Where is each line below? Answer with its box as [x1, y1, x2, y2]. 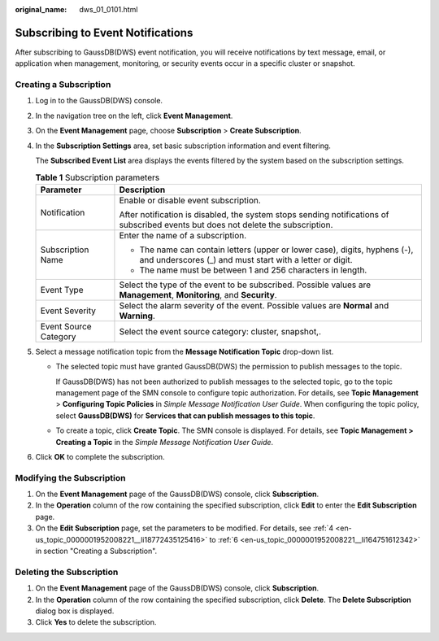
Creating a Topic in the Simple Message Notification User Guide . [55, 437, 274, 447]
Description [119, 184, 166, 195]
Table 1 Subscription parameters [35, 172, 160, 183]
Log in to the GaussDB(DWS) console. [35, 96, 163, 106]
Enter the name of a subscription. [119, 229, 247, 241]
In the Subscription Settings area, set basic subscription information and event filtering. [35, 141, 331, 150]
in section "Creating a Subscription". [35, 546, 158, 556]
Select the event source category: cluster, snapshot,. [119, 325, 321, 337]
